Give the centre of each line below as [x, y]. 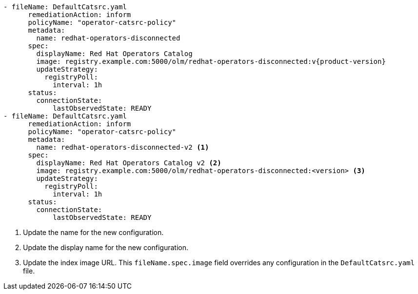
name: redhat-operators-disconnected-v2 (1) [123, 147]
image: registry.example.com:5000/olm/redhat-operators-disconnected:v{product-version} [211, 61]
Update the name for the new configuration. [93, 232]
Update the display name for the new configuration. [106, 247]
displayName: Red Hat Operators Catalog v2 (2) [129, 163]
